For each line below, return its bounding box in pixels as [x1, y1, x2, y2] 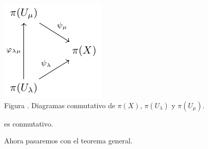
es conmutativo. [4, 118, 54, 129]
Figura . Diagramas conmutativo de [4, 100, 115, 110]
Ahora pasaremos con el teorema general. [4, 135, 133, 146]
